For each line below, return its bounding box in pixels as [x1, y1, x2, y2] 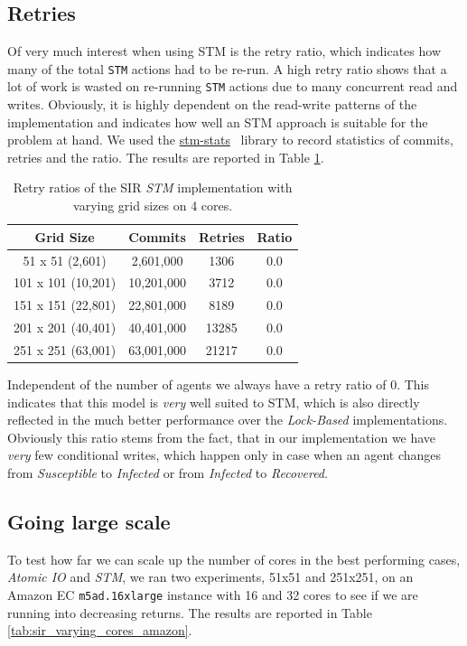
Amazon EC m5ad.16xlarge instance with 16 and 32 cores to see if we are [7, 585, 418, 604]
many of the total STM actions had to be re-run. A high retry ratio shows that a [7, 59, 447, 78]
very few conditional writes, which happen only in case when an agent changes [7, 445, 442, 464]
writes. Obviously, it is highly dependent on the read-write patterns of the [7, 95, 417, 114]
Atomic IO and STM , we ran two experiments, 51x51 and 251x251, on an [7, 567, 414, 586]
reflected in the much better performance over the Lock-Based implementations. [7, 410, 448, 429]
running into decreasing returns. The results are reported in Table [7, 603, 372, 622]
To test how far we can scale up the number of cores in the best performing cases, [7, 549, 461, 568]
